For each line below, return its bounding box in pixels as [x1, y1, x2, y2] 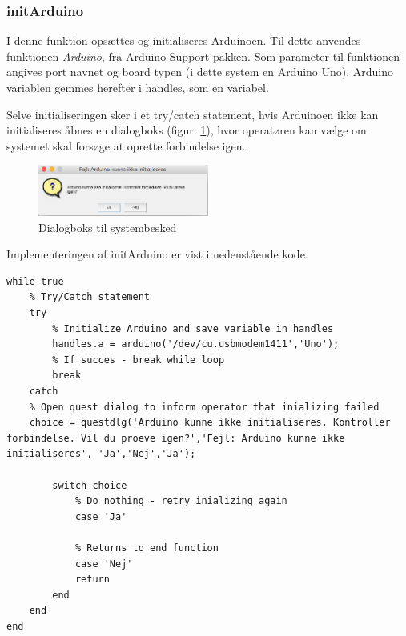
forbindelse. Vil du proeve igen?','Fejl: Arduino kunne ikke [6, 432, 345, 444]
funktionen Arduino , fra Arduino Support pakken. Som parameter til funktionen [6, 47, 400, 64]
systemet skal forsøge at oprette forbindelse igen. [6, 137, 246, 154]
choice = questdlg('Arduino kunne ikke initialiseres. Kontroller [29, 417, 391, 429]
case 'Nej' [74, 558, 133, 570]
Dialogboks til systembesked [38, 218, 177, 235]
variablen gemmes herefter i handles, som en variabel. [6, 79, 269, 95]
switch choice [52, 479, 127, 491]
